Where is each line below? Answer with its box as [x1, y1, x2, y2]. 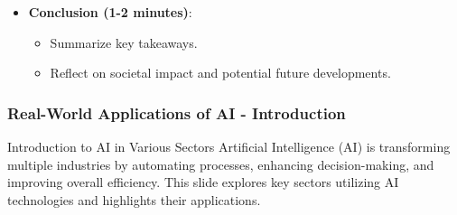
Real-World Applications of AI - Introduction [7, 101, 346, 124]
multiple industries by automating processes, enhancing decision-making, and [7, 154, 434, 173]
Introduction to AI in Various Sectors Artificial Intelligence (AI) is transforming [7, 137, 451, 155]
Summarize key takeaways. [50, 33, 198, 51]
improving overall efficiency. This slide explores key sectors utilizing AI [7, 173, 399, 192]
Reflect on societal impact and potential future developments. [50, 63, 391, 82]
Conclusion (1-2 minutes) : [28, 3, 192, 21]
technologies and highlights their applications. [7, 190, 261, 209]
